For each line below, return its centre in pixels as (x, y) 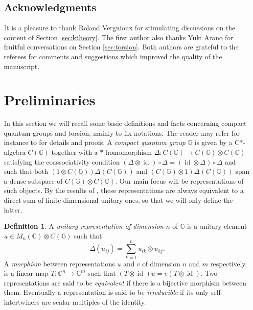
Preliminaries (50, 100)
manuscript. (22, 66)
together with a (75, 152)
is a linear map (26, 273)
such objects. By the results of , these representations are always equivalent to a (124, 190)
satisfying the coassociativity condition (62, 161)
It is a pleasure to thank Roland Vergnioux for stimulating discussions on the (120, 28)
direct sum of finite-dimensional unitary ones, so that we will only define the (118, 200)
